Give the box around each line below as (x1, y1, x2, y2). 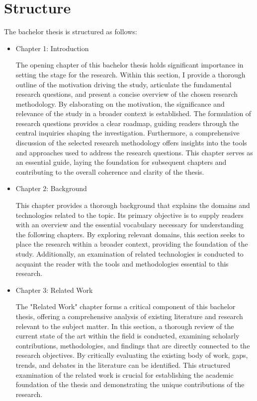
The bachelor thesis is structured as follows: (4, 26, 137, 37)
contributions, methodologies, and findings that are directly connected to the (15, 340, 250, 350)
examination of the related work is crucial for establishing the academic (15, 369, 234, 380)
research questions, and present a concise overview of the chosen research (15, 89, 238, 99)
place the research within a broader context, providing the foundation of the (15, 239, 248, 249)
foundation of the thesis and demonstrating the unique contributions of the (15, 379, 245, 390)
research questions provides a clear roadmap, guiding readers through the (15, 118, 239, 128)
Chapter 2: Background (15, 183, 87, 194)
